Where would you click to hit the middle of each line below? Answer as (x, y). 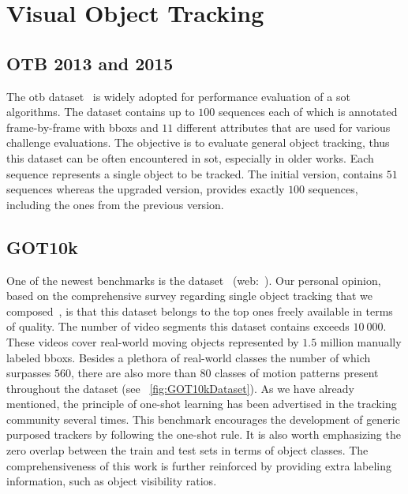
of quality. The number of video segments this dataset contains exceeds (178, 326)
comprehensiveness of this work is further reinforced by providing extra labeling (199, 465)
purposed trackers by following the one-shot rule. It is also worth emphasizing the (204, 434)
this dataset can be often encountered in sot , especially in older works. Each (190, 157)
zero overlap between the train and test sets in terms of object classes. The (187, 450)
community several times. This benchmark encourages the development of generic (203, 419)
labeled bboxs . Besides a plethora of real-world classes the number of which (189, 357)
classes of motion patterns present (297, 373)
